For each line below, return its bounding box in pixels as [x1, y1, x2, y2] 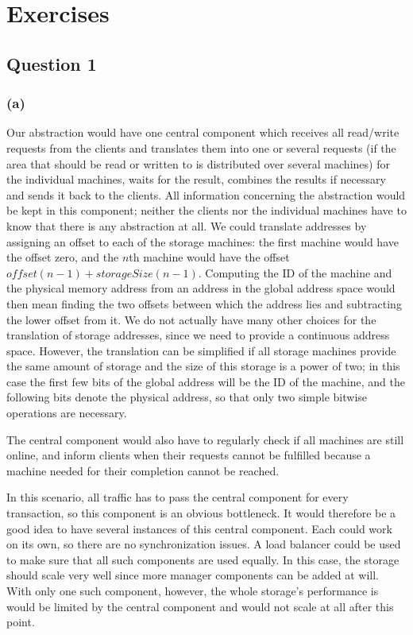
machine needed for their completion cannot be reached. [6, 462, 280, 478]
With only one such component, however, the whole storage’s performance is [6, 583, 379, 598]
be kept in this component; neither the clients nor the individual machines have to [6, 202, 407, 219]
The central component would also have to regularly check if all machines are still [6, 431, 404, 447]
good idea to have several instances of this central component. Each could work [6, 520, 392, 536]
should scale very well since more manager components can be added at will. [6, 567, 379, 583]
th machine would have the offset [129, 249, 290, 265]
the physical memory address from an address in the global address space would [6, 280, 396, 296]
